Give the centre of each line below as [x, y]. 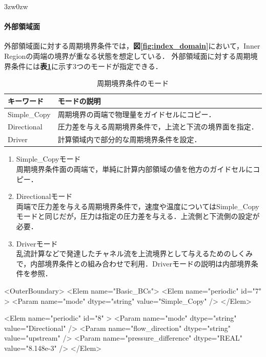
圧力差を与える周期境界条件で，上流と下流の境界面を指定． [158, 127]
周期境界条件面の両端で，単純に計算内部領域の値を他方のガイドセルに [135, 169]
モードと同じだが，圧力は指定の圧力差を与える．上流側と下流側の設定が [138, 216]
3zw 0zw [16, 6]
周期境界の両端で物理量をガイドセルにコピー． [137, 114]
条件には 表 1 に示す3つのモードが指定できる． [87, 66]
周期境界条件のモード [133, 83]
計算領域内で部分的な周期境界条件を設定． [129, 139]
